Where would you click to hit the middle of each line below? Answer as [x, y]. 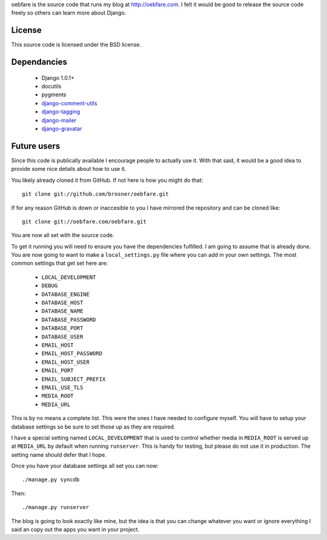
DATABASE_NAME [62, 311]
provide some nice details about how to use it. [69, 169]
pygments [54, 95]
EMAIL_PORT [58, 371]
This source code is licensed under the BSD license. [76, 45]
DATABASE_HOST [62, 303]
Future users [36, 146]
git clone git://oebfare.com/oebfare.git [84, 222]
